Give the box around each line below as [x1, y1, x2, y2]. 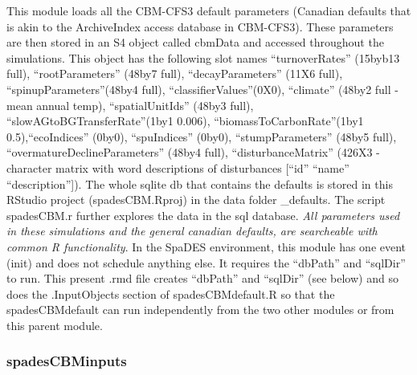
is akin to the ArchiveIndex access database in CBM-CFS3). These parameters [6, 18, 394, 35]
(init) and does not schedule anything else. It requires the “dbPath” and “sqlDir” [6, 254, 406, 271]
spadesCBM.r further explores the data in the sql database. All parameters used [6, 206, 400, 223]
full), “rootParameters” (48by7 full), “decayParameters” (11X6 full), [6, 65, 343, 82]
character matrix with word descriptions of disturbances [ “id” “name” [6, 159, 350, 176]
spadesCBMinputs [6, 351, 127, 371]
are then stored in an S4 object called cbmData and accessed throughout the [6, 34, 384, 51]
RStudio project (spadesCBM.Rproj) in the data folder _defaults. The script [6, 191, 386, 208]
